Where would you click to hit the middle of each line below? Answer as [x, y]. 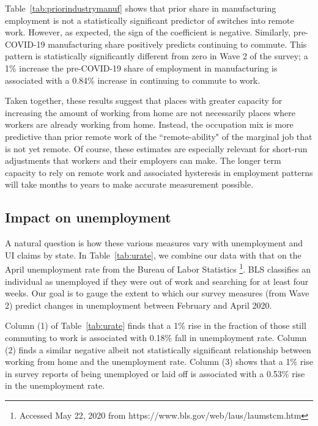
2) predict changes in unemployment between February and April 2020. [139, 305]
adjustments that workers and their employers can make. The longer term [143, 160]
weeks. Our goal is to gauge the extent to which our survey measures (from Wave [157, 293]
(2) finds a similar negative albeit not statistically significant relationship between [158, 349]
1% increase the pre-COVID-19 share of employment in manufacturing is [141, 68]
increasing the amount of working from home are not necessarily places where [150, 112]
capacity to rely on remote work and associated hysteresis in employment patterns [159, 172]
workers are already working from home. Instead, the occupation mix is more [149, 124]
